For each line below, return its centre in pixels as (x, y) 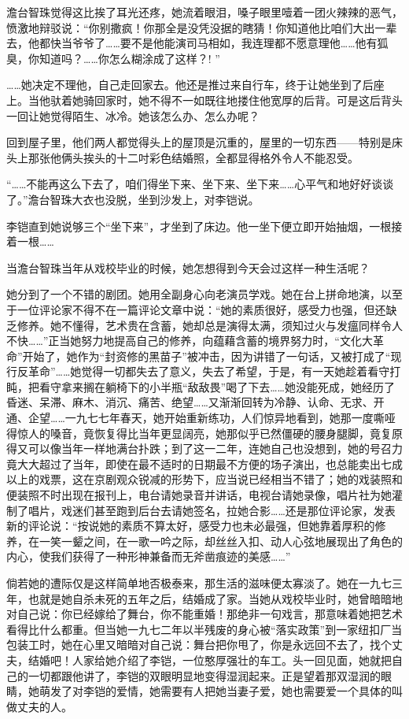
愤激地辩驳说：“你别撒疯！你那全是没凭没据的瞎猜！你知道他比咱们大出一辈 (202, 27)
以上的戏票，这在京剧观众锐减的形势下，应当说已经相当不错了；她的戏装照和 (204, 479)
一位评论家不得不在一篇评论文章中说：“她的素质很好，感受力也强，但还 (201, 309)
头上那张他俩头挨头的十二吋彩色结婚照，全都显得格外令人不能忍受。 (182, 157)
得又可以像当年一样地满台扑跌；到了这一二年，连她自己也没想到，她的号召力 (204, 448)
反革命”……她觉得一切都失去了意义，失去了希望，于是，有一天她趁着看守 (203, 371)
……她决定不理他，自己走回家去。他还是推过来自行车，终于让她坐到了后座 (195, 85)
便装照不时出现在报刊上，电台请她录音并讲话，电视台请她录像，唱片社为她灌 (204, 495)
